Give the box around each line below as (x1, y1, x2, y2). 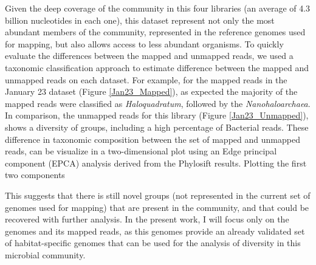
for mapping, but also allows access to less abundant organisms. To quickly (5, 37, 284, 50)
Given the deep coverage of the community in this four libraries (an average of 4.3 (5, 2, 311, 14)
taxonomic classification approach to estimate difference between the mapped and (5, 61, 309, 74)
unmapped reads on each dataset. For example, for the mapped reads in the (5, 73, 287, 86)
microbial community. (5, 248, 86, 261)
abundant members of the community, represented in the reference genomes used (5, 26, 306, 38)
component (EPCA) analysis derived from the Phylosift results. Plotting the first (5, 156, 307, 169)
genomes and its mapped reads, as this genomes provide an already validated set (5, 224, 305, 237)
